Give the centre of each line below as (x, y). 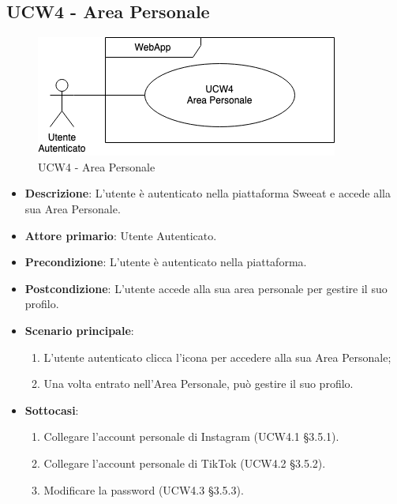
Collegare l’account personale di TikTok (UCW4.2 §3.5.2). (185, 463)
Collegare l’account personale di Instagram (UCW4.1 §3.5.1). (191, 436)
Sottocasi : (52, 410)
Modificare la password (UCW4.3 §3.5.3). (144, 489)
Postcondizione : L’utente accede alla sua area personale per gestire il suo (206, 288)
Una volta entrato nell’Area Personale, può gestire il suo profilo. (198, 384)
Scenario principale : (79, 330)
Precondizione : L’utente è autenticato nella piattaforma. (166, 262)
